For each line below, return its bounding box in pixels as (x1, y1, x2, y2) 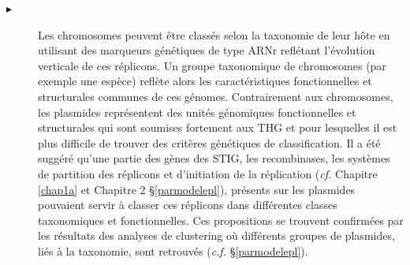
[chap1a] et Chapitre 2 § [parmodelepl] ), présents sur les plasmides (38, 181, 356, 197)
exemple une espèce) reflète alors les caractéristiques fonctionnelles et (38, 73, 372, 89)
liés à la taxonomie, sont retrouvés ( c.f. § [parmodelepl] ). (38, 242, 308, 259)
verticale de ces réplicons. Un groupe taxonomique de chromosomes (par (38, 57, 386, 73)
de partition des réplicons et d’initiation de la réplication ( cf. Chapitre (38, 165, 378, 181)
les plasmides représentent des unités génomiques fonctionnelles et (38, 103, 356, 120)
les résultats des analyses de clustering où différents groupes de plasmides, (38, 227, 395, 244)
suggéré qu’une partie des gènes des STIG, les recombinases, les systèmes (38, 150, 390, 166)
